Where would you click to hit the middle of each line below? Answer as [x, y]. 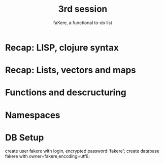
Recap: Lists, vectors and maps [71, 70]
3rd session [83, 9]
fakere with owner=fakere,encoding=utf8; [48, 156]
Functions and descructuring [66, 93]
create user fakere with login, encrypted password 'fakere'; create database [82, 151]
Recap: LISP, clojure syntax [62, 47]
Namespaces [33, 115]
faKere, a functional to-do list [83, 23]
